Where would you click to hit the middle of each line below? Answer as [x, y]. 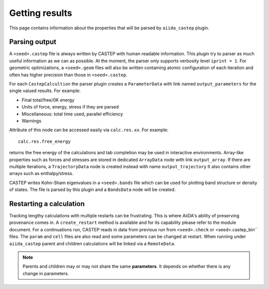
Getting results [41, 13]
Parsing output [33, 42]
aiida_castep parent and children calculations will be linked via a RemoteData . [92, 243]
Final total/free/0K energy [48, 100]
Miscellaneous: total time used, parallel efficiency [72, 114]
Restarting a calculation [47, 204]
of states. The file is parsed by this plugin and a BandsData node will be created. [92, 190]
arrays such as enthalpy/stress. [41, 174]
